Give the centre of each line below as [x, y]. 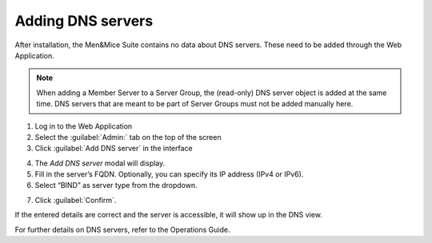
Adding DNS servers [84, 21]
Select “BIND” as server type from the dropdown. [116, 185]
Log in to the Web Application [84, 126]
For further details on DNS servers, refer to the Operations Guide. [122, 229]
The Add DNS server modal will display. [100, 163]
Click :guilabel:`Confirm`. [76, 200]
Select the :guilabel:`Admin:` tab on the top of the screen [128, 137]
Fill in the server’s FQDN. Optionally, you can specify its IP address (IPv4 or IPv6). [169, 174]
